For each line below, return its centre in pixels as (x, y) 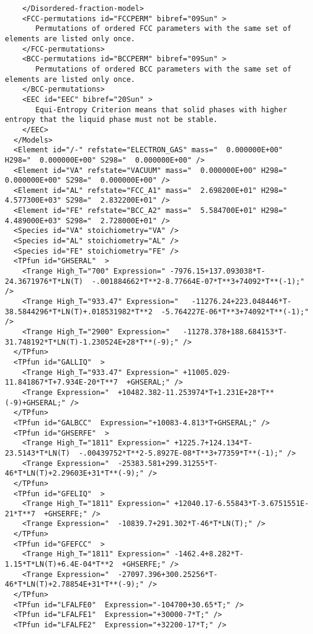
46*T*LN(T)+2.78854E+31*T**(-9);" (75, 585)
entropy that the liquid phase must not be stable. (111, 120)
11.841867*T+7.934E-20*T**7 (62, 383)
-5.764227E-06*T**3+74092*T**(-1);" (235, 312)
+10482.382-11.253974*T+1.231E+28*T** (196, 392)
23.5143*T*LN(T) (38, 453)
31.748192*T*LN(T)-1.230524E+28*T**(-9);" (92, 342)
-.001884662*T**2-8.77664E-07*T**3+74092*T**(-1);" (198, 281)
